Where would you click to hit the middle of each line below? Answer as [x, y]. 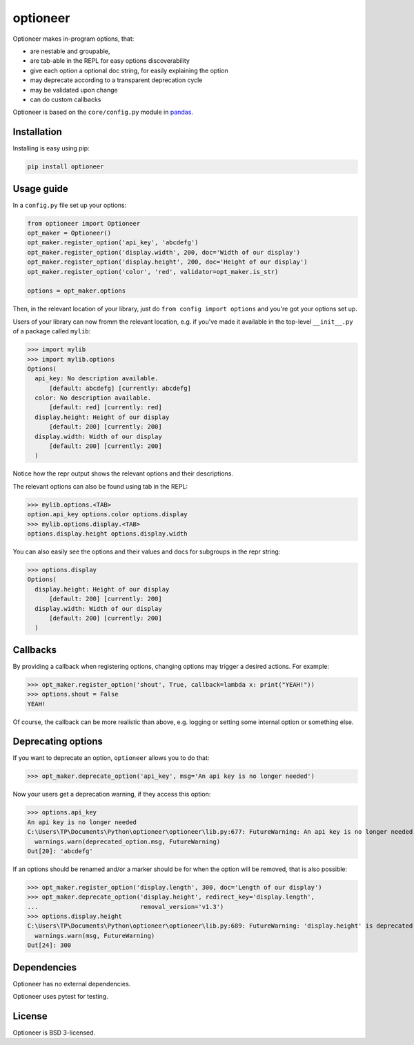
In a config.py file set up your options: [70, 205]
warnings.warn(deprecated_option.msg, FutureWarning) [128, 841]
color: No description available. [93, 398]
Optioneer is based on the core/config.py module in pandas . [103, 112]
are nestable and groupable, [70, 51]
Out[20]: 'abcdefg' [60, 851]
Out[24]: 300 [49, 945]
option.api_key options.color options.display [107, 515]
